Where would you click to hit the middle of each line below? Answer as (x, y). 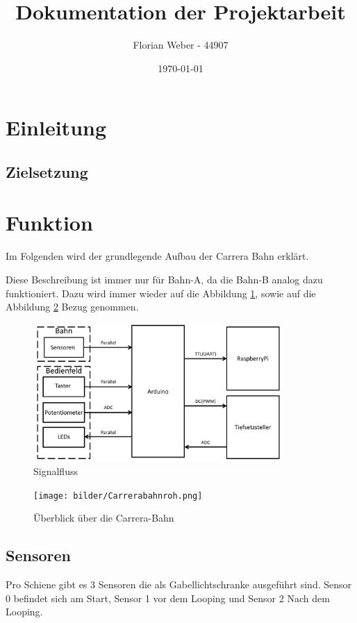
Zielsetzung (47, 171)
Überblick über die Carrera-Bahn (104, 518)
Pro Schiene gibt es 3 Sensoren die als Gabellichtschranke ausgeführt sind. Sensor (179, 584)
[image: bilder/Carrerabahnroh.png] (118, 496)
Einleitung (56, 127)
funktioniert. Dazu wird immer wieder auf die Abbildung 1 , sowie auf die (161, 293)
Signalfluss (56, 471)
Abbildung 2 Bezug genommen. (72, 307)
